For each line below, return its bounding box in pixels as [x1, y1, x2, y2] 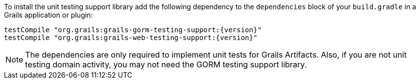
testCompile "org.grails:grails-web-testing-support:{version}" [4, 34, 258, 41]
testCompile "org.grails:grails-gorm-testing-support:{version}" [4, 26, 262, 34]
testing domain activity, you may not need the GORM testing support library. [25, 60, 307, 69]
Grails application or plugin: [4, 11, 93, 19]
